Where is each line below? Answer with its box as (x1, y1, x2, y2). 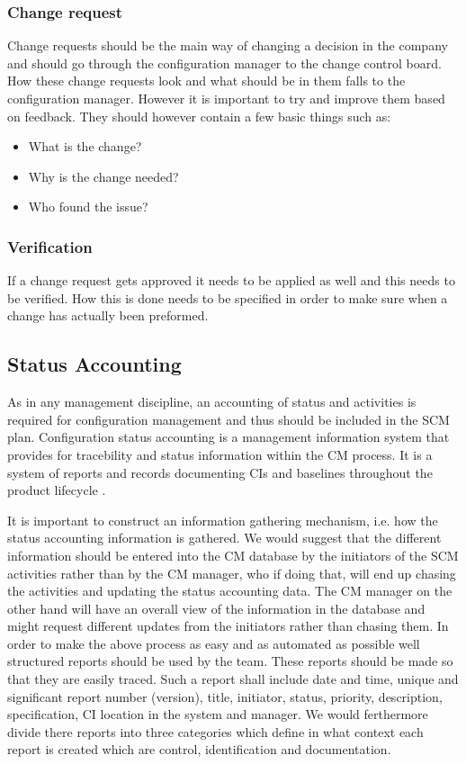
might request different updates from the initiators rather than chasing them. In (7, 616, 449, 635)
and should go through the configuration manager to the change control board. (7, 53, 442, 72)
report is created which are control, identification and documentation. (7, 740, 391, 759)
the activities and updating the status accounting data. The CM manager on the (7, 581, 453, 600)
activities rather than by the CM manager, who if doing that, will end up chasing (7, 563, 456, 582)
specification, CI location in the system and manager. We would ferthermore (7, 705, 428, 724)
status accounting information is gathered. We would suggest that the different (7, 528, 442, 547)
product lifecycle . (7, 481, 106, 499)
